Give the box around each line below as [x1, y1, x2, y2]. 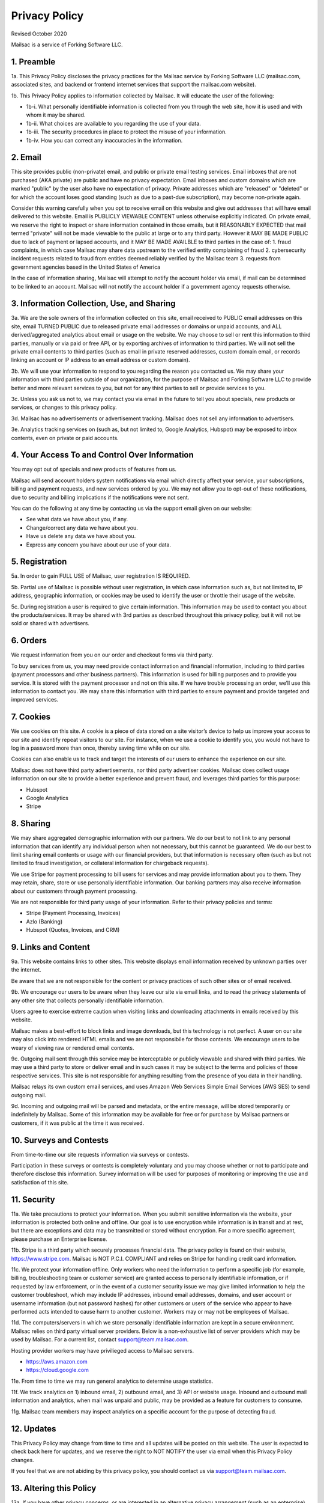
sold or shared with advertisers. [11, 620, 90, 627]
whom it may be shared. [26, 111, 86, 118]
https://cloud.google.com [26, 1367, 89, 1374]
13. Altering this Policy [11, 1483, 97, 1493]
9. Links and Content [11, 941, 90, 952]
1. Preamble [11, 57, 56, 67]
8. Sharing [11, 818, 51, 829]
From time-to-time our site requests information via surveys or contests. [11, 1151, 190, 1158]
